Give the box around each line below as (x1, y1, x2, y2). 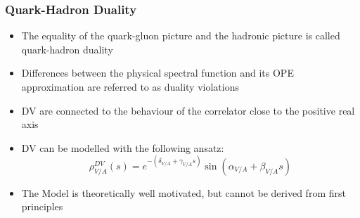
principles (21, 199, 63, 214)
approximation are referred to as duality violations (21, 79, 239, 94)
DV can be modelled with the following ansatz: (21, 140, 224, 155)
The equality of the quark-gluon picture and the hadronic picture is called (21, 28, 340, 43)
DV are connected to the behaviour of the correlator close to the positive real (21, 103, 355, 117)
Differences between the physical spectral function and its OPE (21, 65, 294, 80)
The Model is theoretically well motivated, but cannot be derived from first (21, 185, 346, 200)
